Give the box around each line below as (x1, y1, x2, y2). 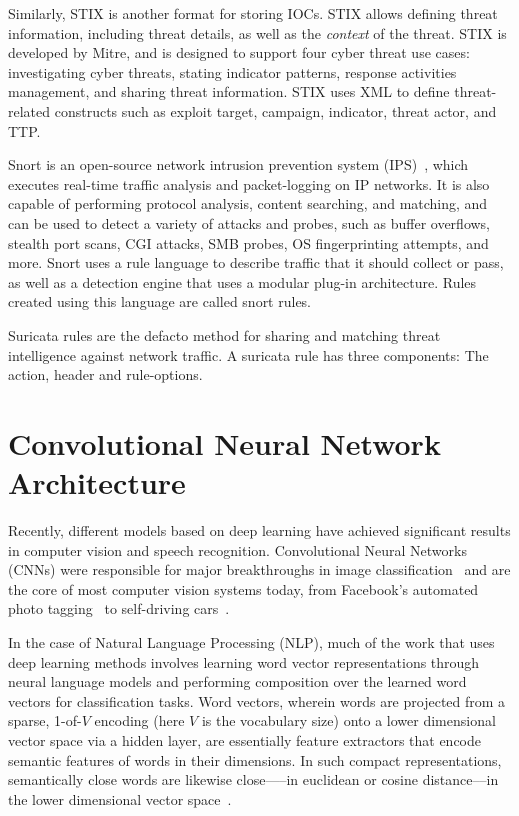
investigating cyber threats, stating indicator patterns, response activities (8, 61, 457, 82)
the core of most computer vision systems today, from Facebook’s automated (8, 578, 479, 599)
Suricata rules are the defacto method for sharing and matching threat (8, 324, 441, 345)
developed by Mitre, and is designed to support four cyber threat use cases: (8, 42, 470, 63)
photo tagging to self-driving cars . (8, 598, 230, 619)
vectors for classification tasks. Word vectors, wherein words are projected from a (8, 690, 506, 711)
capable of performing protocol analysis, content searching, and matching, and (8, 193, 488, 214)
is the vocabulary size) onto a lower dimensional (201, 710, 496, 731)
